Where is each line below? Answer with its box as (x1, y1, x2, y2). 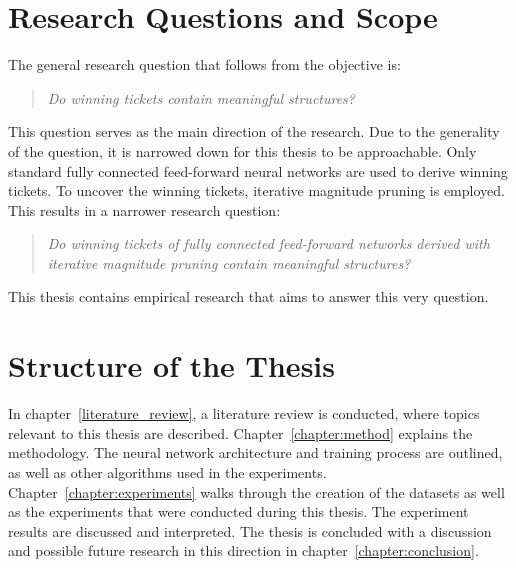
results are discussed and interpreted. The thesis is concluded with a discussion (8, 520, 492, 541)
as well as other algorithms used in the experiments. (8, 461, 327, 482)
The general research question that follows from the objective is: (8, 54, 401, 75)
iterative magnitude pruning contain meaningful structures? (47, 252, 411, 273)
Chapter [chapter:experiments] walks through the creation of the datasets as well (8, 481, 505, 502)
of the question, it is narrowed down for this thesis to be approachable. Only (8, 140, 477, 161)
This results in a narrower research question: (8, 199, 281, 220)
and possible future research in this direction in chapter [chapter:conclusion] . (8, 540, 479, 561)
